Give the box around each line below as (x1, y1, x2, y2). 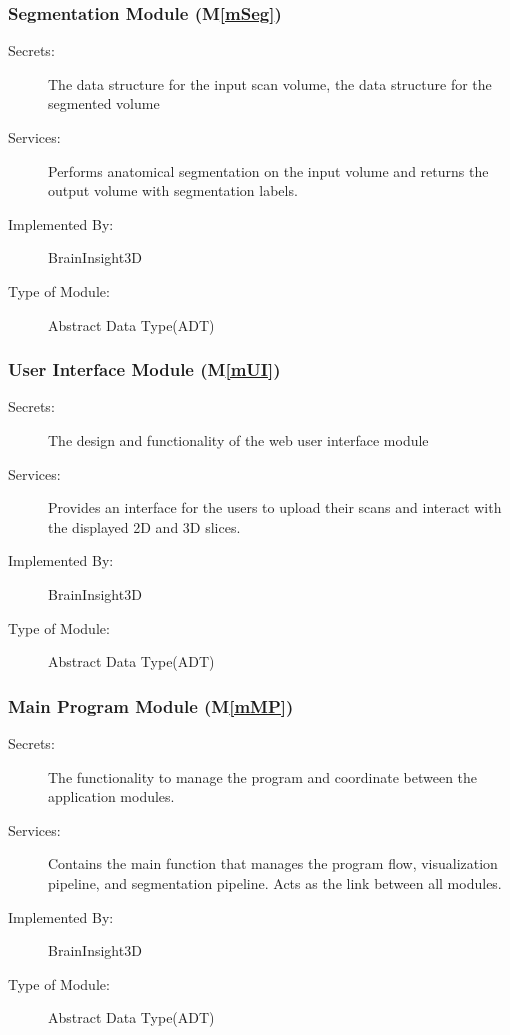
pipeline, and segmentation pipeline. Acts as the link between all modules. (48, 872, 502, 893)
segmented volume (48, 93, 160, 114)
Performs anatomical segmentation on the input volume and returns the (48, 160, 489, 181)
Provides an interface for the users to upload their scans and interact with (48, 497, 502, 518)
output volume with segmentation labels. (48, 180, 298, 201)
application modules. (48, 786, 175, 807)
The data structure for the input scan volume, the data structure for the (48, 73, 492, 94)
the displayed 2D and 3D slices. (48, 516, 241, 537)
